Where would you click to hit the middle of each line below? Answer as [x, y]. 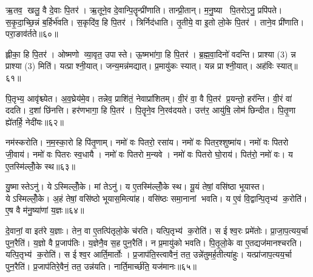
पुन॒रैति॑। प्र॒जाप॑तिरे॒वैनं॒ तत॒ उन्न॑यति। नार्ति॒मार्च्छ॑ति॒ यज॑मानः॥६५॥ [101, 266]
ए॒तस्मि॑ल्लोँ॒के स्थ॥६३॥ [40, 166]
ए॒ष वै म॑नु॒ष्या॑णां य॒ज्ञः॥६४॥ [45, 210]
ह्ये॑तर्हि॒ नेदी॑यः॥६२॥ [35, 122]
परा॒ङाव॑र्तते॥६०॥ [32, 34]
